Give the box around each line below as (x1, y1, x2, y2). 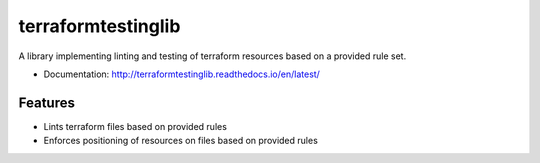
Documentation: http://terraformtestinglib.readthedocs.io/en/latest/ (43, 68, 320, 80)
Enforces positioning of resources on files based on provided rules (43, 135, 319, 147)
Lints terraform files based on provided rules (43, 120, 227, 132)
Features (18, 94, 75, 111)
